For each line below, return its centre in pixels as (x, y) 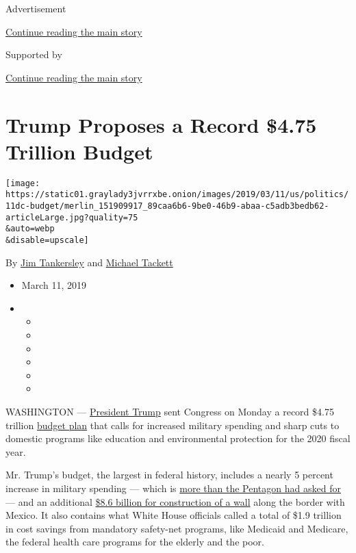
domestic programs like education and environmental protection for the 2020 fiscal (178, 438)
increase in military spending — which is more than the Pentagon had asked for (173, 488)
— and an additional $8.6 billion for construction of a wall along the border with (175, 501)
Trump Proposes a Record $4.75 (161, 124)
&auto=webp (30, 229)
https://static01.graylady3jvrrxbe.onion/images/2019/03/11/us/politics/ (177, 195)
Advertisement (36, 8)
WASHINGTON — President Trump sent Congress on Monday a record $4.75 (170, 411)
